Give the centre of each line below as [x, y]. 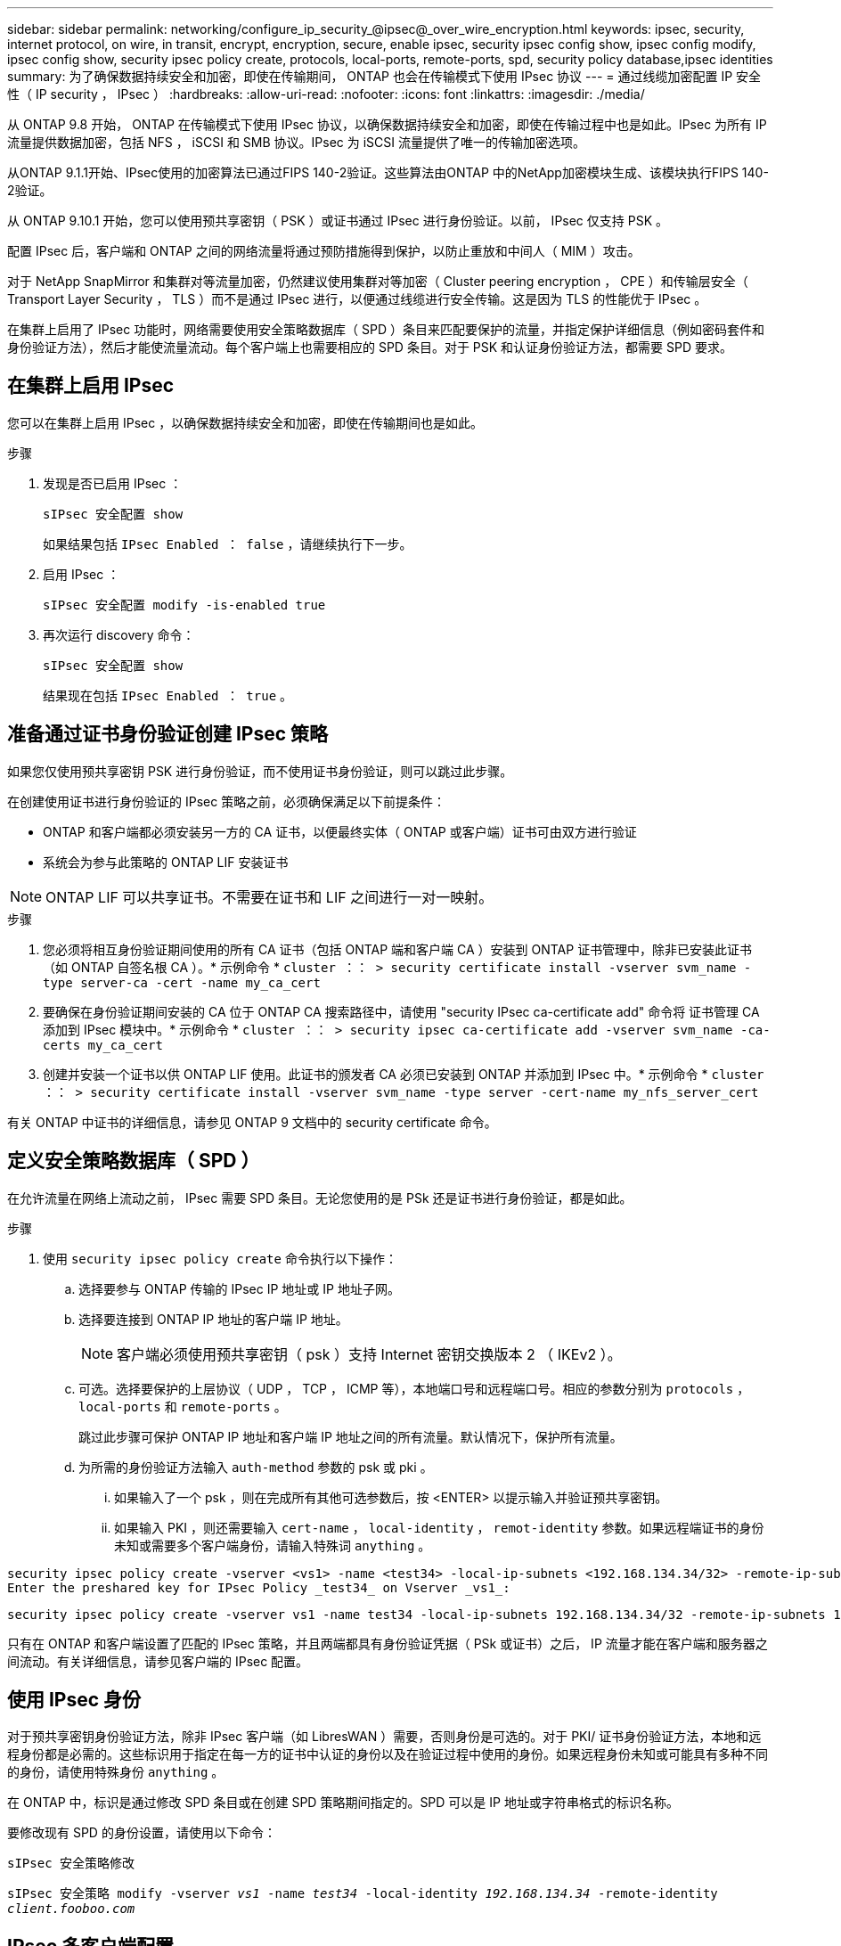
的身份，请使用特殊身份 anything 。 [116, 1772]
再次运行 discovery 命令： [119, 634]
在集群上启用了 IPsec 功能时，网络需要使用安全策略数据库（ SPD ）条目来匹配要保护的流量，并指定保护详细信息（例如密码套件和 [386, 329]
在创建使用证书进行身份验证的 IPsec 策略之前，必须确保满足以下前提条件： [227, 801]
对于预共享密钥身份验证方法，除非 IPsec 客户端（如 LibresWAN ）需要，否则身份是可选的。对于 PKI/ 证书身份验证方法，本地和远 [384, 1737]
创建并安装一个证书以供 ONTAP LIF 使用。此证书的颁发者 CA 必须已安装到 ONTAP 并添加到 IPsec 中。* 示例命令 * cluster [404, 1074]
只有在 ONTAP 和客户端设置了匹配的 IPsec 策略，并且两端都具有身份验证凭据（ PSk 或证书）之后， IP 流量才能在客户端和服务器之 [388, 1643]
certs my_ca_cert [103, 1045]
